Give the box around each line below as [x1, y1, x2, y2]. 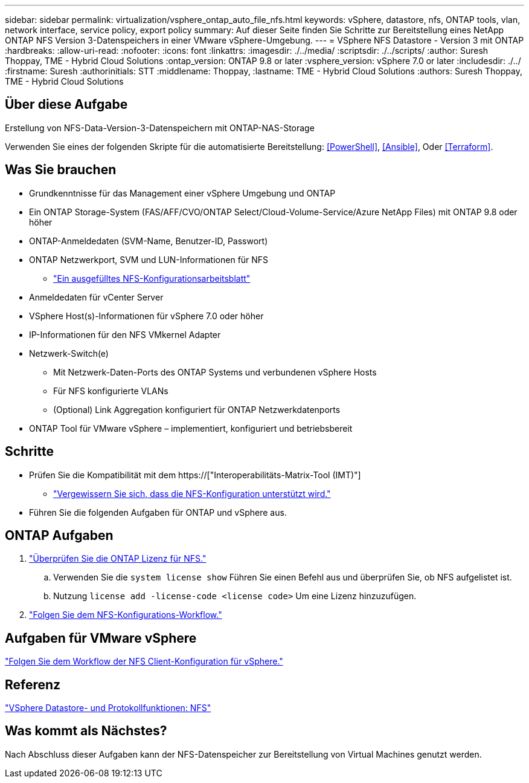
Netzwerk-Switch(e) [29, 348, 109, 359]
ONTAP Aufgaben [5, 527, 114, 543]
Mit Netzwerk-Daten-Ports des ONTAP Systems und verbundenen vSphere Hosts [53, 366, 377, 377]
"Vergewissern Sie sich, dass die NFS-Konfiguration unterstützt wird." [53, 488, 331, 499]
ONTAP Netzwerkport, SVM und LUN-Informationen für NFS [29, 254, 269, 265]
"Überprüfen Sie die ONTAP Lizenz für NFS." [29, 553, 207, 564]
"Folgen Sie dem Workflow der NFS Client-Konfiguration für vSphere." [5, 656, 283, 667]
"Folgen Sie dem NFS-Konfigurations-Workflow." [29, 609, 222, 620]
